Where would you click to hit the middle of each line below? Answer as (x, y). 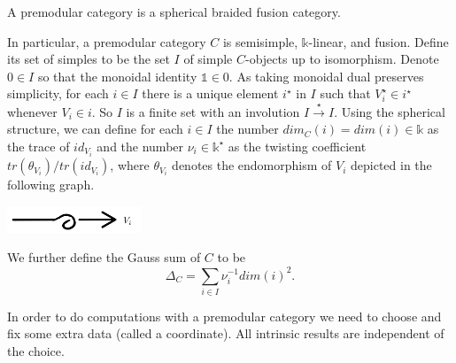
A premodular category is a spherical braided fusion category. (174, 12)
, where (130, 165)
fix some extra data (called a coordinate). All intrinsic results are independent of (226, 333)
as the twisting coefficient (297, 146)
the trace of (39, 146)
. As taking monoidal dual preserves (326, 76)
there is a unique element (210, 93)
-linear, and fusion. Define (379, 41)
